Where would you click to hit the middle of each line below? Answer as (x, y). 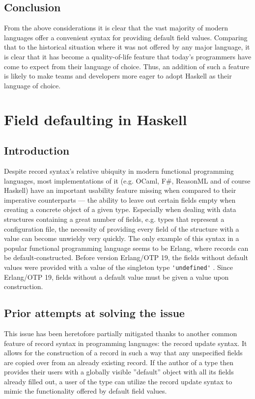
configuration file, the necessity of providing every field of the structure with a (122, 228)
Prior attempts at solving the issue (94, 313)
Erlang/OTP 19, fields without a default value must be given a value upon (116, 277)
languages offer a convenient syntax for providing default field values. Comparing (126, 37)
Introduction (37, 150)
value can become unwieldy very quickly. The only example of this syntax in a (122, 238)
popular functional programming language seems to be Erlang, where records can (126, 248)
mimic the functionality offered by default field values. (85, 391)
